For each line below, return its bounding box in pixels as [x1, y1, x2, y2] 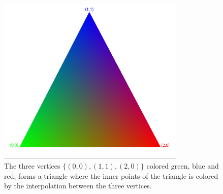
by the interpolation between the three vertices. [4, 180, 152, 191]
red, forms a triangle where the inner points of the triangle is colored [4, 170, 218, 181]
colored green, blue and [146, 160, 219, 171]
